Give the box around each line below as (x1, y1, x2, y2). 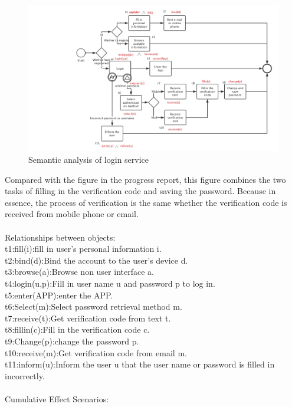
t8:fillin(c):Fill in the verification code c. (5, 323, 150, 336)
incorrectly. (5, 369, 45, 382)
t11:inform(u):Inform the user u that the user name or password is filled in (5, 358, 275, 370)
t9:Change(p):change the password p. (5, 334, 139, 347)
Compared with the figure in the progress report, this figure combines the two (5, 173, 286, 185)
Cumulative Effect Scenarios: (5, 392, 109, 405)
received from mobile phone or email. (5, 208, 139, 220)
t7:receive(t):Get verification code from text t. (5, 311, 171, 324)
